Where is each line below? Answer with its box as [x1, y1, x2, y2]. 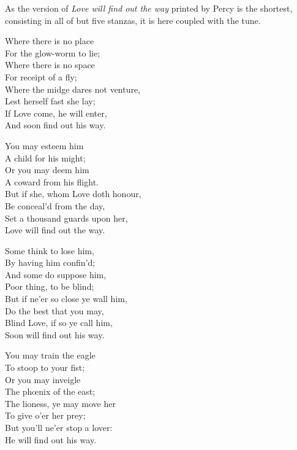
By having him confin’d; [5, 256, 96, 269]
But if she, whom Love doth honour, [5, 187, 141, 200]
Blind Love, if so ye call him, [5, 316, 113, 329]
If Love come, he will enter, [5, 106, 107, 119]
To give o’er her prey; [5, 409, 86, 422]
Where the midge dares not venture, [5, 82, 141, 95]
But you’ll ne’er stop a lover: [5, 421, 113, 433]
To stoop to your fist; [5, 361, 85, 374]
